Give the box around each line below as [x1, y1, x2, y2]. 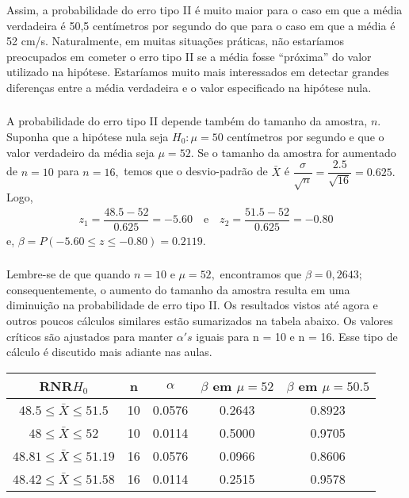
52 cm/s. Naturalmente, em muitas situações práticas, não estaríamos [6, 33, 345, 49]
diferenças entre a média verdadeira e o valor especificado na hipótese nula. [6, 79, 372, 95]
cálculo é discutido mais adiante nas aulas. [6, 343, 212, 360]
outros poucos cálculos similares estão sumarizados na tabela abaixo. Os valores [6, 312, 393, 328]
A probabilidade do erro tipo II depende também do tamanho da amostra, [6, 113, 368, 129]
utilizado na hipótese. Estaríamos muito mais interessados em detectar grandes [6, 63, 389, 80]
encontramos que [220, 266, 302, 282]
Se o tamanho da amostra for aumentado [197, 144, 396, 160]
